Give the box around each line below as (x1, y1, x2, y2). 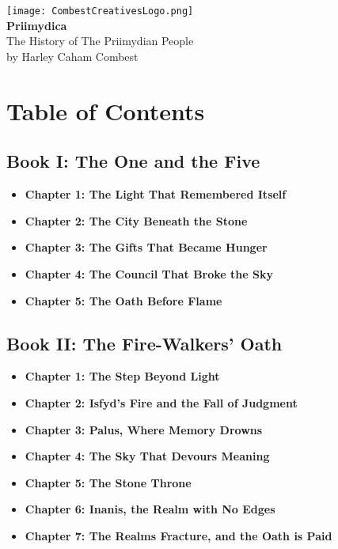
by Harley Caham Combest (6, 48, 139, 65)
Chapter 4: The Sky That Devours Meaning (25, 448, 270, 464)
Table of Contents (6, 94, 205, 127)
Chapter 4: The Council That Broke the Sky (25, 265, 273, 282)
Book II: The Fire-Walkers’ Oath (6, 331, 283, 355)
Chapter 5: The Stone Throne (25, 474, 192, 490)
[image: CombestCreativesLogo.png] (6, 6, 194, 17)
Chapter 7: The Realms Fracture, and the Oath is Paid (25, 527, 332, 543)
